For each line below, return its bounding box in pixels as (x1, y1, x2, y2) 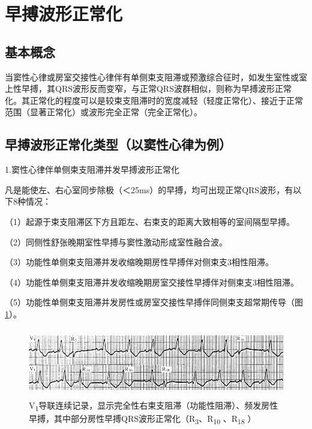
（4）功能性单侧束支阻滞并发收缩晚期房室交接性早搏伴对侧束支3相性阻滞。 (5, 275, 299, 288)
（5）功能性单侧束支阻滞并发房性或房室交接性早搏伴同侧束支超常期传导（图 (5, 296, 303, 308)
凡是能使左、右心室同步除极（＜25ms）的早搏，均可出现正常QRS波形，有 (5, 183, 293, 196)
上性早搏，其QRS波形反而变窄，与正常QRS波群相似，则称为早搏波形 (5, 82, 275, 95)
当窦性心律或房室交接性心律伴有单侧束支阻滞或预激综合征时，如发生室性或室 (5, 70, 307, 83)
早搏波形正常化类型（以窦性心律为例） (5, 135, 232, 154)
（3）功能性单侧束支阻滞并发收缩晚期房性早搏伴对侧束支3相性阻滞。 (5, 256, 274, 268)
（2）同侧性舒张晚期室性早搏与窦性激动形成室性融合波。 (5, 235, 227, 248)
